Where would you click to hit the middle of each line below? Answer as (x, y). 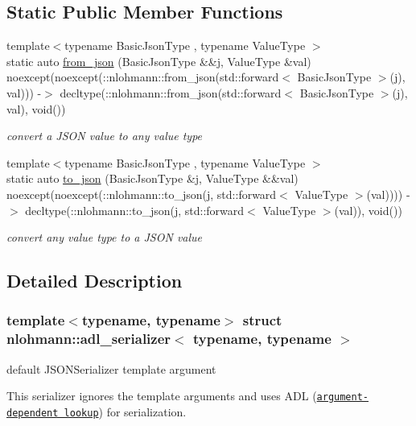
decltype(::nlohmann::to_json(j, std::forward (135, 210)
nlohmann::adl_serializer (89, 339)
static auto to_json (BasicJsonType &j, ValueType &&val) (152, 178)
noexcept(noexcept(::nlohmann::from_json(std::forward (143, 77)
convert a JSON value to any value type (105, 136)
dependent (33, 413)
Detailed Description (95, 281)
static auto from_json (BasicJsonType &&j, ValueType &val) (159, 61)
